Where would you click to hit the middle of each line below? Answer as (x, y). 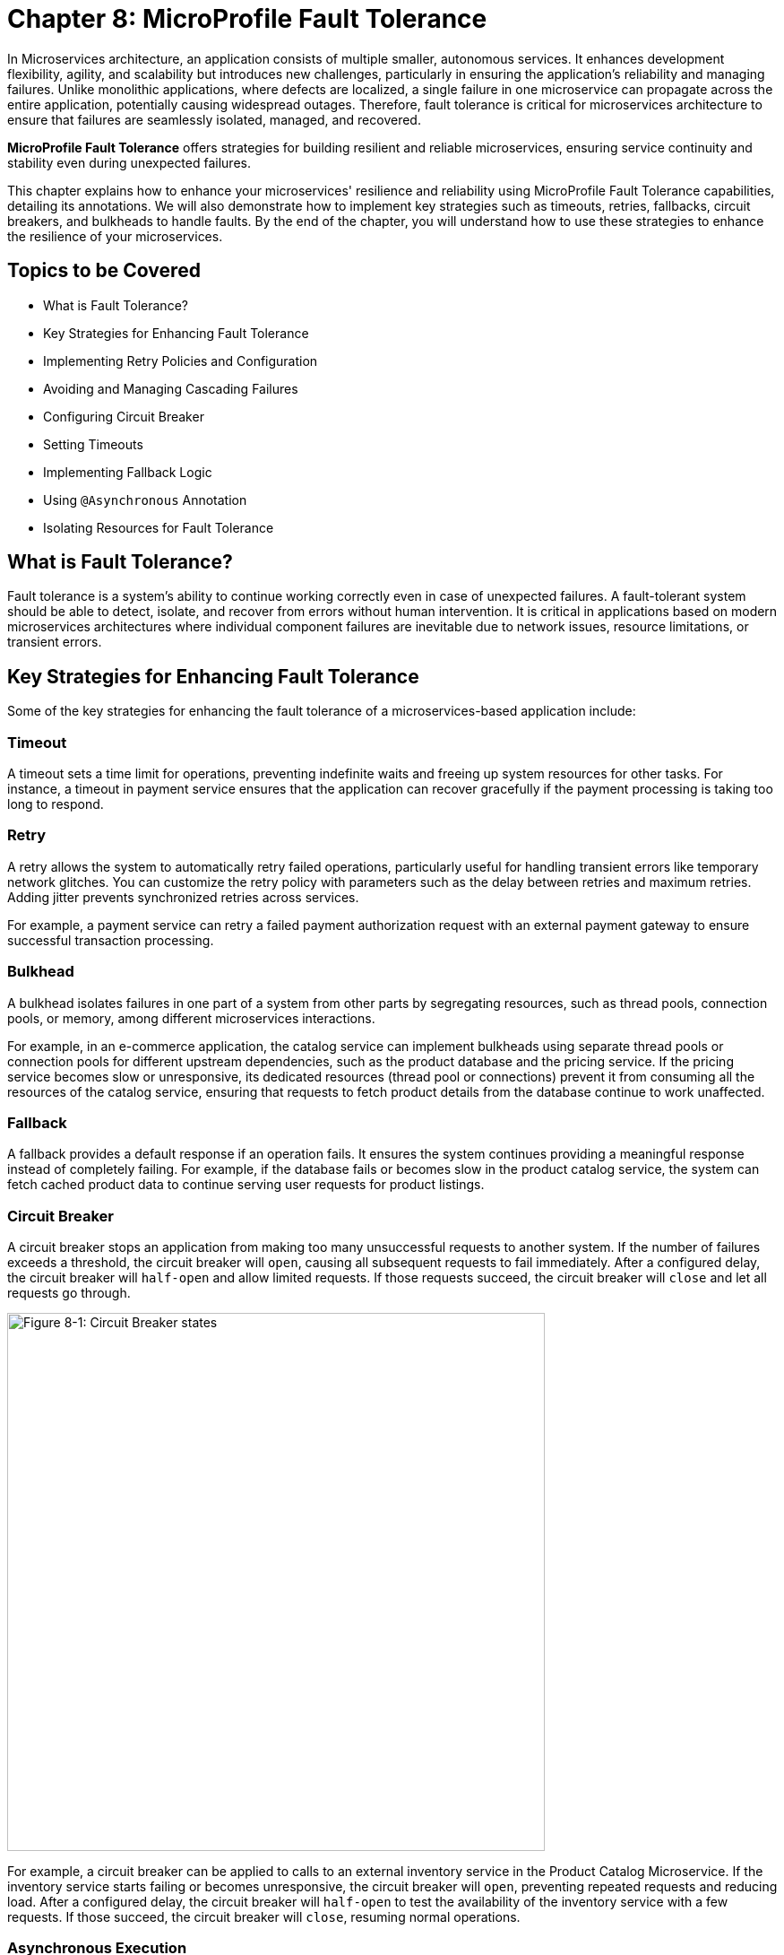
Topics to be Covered (104, 271)
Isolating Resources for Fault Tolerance (159, 527)
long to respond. (56, 804)
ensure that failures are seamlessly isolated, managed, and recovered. (214, 119)
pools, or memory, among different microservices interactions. (191, 1018)
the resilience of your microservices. (115, 236)
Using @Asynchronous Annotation (145, 500)
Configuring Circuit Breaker (124, 416)
